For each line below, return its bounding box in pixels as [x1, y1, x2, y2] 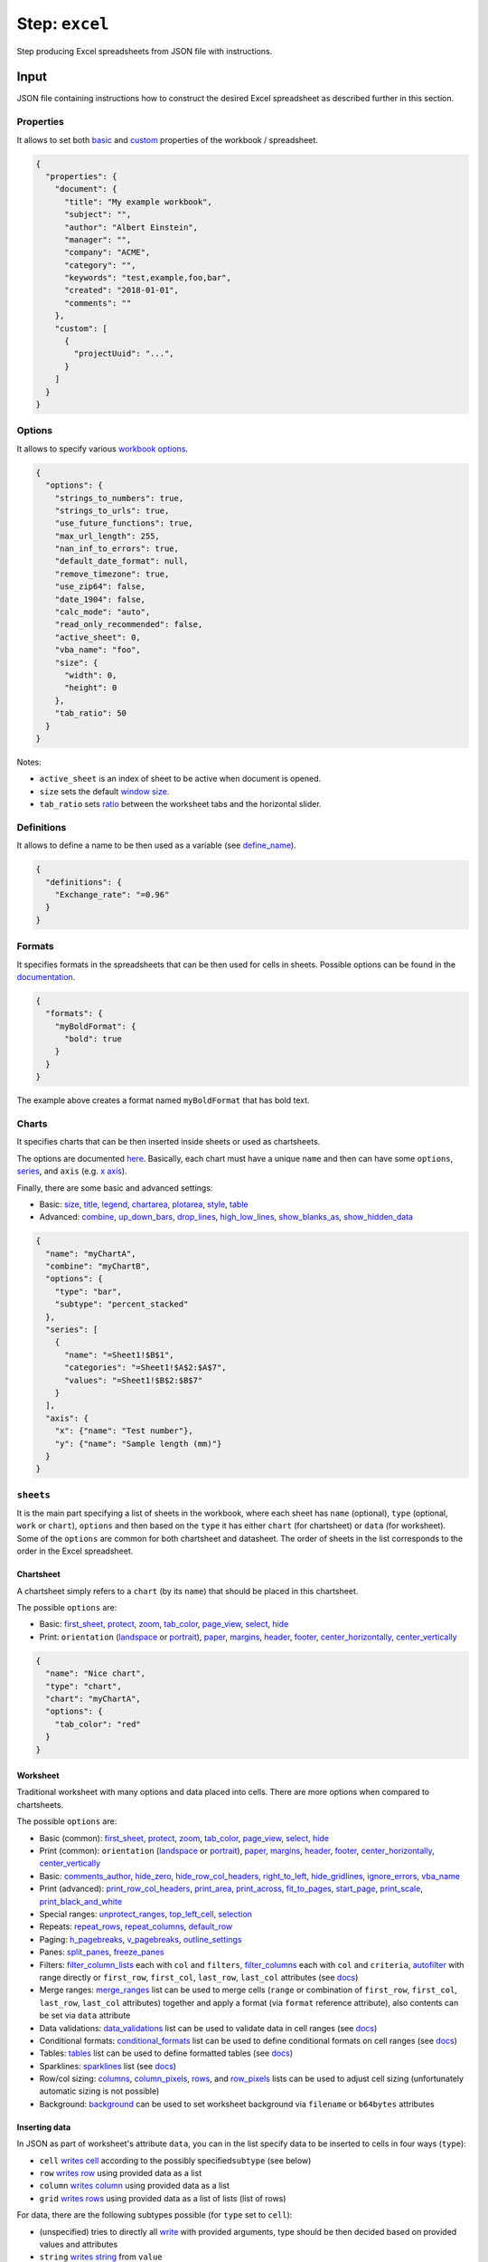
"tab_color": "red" [54, 1719, 142, 1729]
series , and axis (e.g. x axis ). [16, 1165, 127, 1176]
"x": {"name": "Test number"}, [54, 1426, 193, 1436]
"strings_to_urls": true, [54, 505, 170, 516]
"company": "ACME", [64, 247, 151, 258]
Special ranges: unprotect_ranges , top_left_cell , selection [39, 1909, 253, 1919]
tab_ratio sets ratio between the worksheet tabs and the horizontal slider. [39, 799, 322, 810]
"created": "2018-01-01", [64, 285, 180, 296]
